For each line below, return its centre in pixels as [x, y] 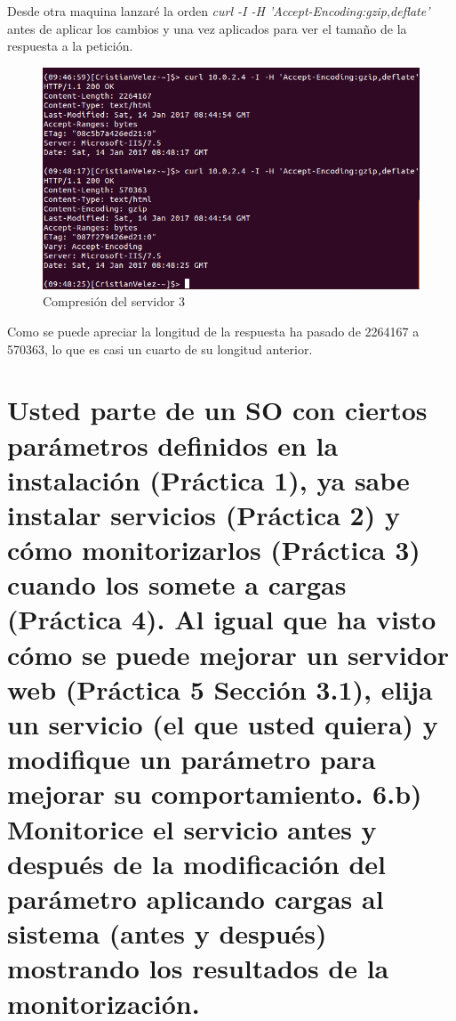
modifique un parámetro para [192, 759]
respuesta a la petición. [70, 46]
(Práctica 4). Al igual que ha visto [222, 619]
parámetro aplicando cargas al [196, 898]
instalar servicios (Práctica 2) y [204, 514]
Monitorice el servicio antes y [192, 828]
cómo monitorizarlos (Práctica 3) [214, 550]
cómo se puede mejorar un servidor [228, 654]
